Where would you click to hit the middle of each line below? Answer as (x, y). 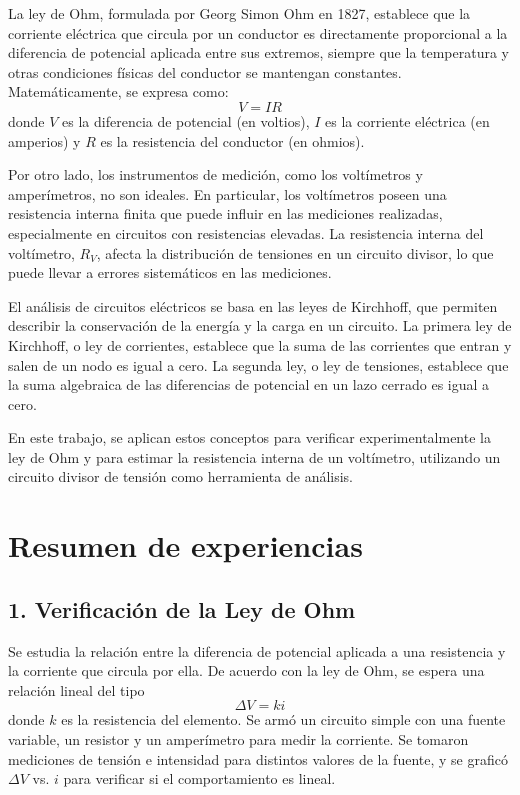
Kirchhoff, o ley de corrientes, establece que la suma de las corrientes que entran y (260, 344)
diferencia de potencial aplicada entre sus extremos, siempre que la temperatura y (259, 52)
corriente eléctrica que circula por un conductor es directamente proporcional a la (258, 32)
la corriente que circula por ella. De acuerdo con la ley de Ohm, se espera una (246, 670)
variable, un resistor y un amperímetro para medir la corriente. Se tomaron (238, 739)
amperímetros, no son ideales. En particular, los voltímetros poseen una (227, 193)
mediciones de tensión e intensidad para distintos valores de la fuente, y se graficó (258, 758)
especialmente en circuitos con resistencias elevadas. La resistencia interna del (246, 232)
